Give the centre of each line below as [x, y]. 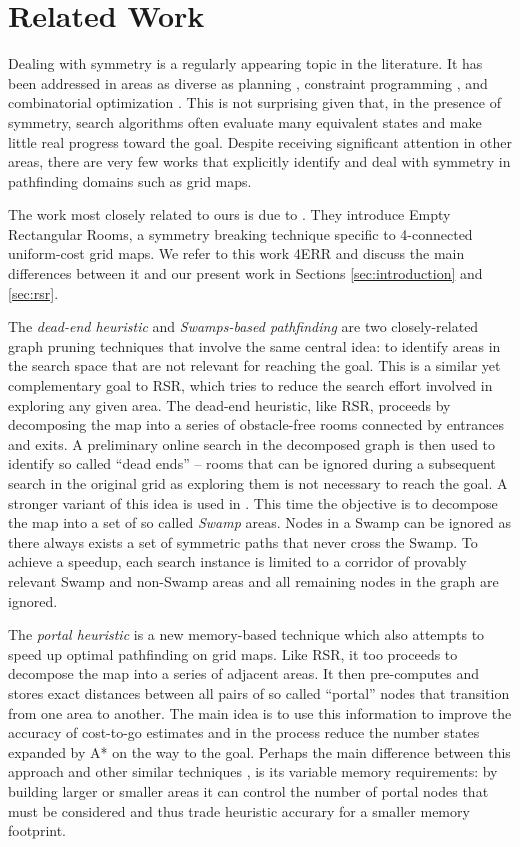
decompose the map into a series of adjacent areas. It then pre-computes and [244, 673]
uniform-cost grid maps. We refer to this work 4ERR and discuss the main [236, 253]
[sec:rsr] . [33, 292]
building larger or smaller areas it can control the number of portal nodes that [248, 790]
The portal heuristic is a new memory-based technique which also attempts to [246, 634]
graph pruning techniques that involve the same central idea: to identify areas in [254, 345]
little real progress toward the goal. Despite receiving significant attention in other [260, 141]
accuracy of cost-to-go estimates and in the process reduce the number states [244, 732]
